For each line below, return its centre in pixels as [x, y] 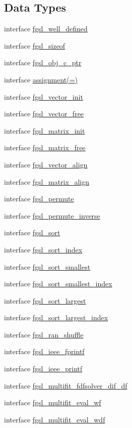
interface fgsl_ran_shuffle [44, 334]
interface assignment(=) [41, 79]
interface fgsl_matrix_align [47, 181]
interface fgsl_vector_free [44, 114]
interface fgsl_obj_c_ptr [43, 62]
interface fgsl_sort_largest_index [56, 317]
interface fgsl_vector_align [46, 164]
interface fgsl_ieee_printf [43, 369]
